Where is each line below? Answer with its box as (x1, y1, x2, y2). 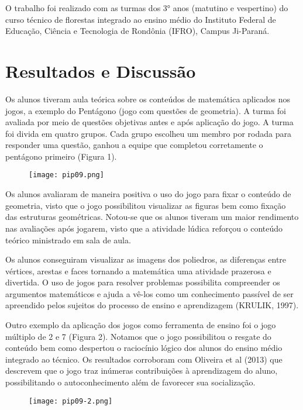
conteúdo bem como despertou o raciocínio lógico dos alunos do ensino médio (5, 342, 283, 354)
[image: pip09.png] (29, 171, 104, 180)
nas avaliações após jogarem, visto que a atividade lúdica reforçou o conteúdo (5, 222, 283, 234)
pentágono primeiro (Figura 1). (5, 150, 117, 162)
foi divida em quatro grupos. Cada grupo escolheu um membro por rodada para (5, 127, 291, 139)
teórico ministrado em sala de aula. (5, 233, 131, 246)
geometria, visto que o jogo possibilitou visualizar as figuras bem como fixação (5, 199, 286, 211)
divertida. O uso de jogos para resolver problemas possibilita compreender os (5, 276, 280, 288)
